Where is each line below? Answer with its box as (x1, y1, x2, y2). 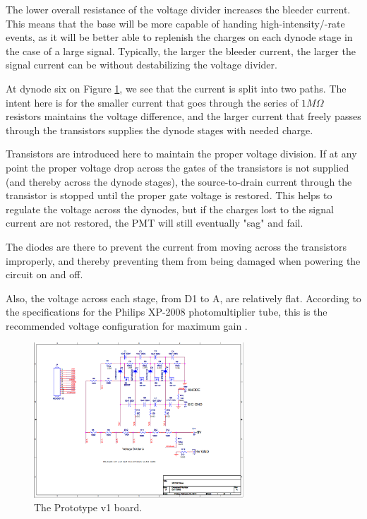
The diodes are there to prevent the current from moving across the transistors (6, 239, 347, 253)
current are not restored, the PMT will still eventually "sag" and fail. (6, 215, 303, 230)
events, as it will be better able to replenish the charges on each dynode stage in (6, 30, 353, 44)
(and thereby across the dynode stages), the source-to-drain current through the (6, 174, 352, 189)
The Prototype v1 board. (34, 500, 143, 515)
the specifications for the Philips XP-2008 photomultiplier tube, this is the (6, 304, 327, 319)
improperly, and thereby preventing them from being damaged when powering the (6, 253, 361, 268)
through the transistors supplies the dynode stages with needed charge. (6, 122, 313, 137)
